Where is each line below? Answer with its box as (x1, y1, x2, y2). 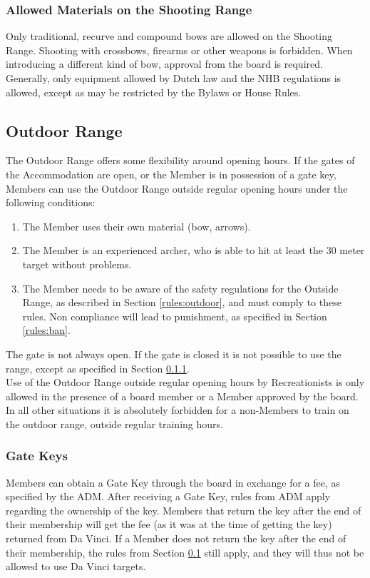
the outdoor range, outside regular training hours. (6, 416, 223, 431)
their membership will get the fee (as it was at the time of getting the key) (6, 517, 332, 532)
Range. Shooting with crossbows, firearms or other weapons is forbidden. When (6, 42, 353, 57)
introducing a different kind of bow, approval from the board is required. (6, 56, 323, 71)
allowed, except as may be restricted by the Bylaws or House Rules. (6, 84, 302, 99)
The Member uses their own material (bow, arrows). (22, 218, 251, 233)
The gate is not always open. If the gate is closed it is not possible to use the (6, 346, 341, 361)
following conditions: (6, 195, 96, 210)
